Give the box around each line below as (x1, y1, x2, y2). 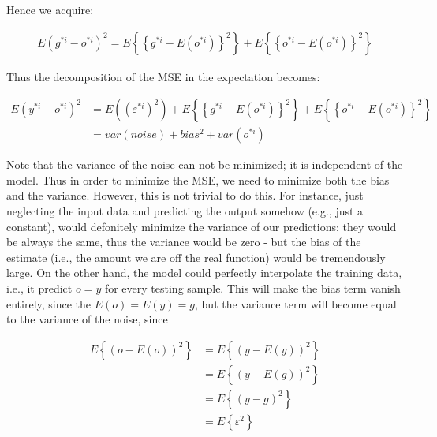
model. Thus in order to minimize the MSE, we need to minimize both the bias (6, 171, 390, 188)
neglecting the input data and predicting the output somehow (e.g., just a (6, 203, 364, 219)
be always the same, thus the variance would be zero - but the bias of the (6, 233, 361, 250)
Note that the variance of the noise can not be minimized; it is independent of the (6, 156, 403, 173)
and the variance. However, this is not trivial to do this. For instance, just (6, 187, 364, 204)
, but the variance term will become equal (195, 295, 397, 312)
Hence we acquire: (6, 2, 94, 17)
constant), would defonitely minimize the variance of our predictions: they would (6, 218, 397, 234)
